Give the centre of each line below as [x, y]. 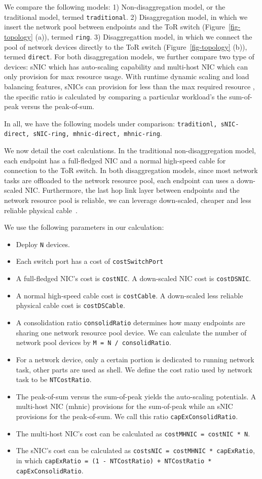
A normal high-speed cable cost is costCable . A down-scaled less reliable [129, 295]
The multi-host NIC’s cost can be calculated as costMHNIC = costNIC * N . [133, 433]
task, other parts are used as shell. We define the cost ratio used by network [134, 369]
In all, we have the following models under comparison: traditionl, [111, 123]
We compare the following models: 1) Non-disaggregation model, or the [115, 7]
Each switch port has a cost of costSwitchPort [90, 261]
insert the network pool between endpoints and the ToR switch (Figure [115, 27]
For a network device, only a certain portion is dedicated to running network [135, 359]
